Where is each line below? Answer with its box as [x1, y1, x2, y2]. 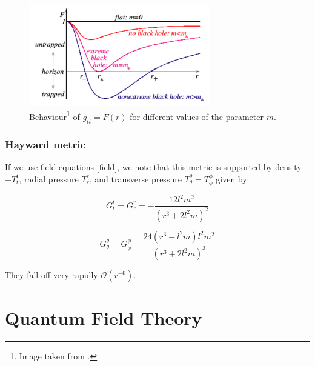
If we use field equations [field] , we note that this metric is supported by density [5, 160, 302, 173]
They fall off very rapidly [5, 268, 98, 281]
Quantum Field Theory [5, 305, 202, 330]
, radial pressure [19, 172, 79, 185]
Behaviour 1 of [29, 108, 80, 122]
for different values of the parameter [130, 110, 264, 122]
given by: [216, 172, 250, 185]
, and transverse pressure [89, 172, 182, 185]
